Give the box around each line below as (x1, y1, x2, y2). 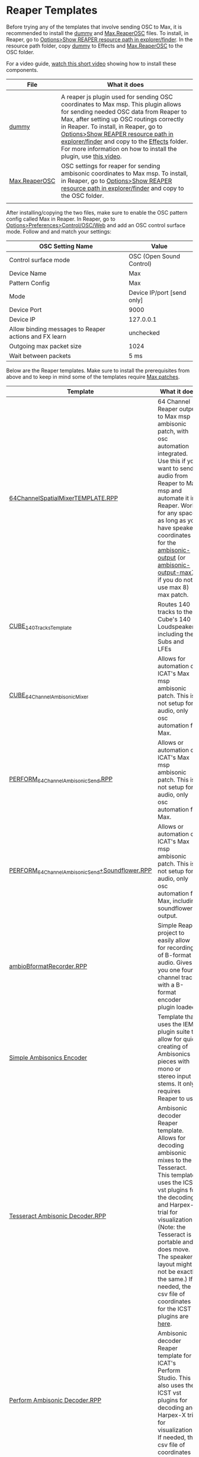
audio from (158, 471, 188, 480)
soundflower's (158, 904, 198, 912)
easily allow (158, 936, 191, 944)
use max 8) (158, 583, 190, 591)
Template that (158, 1012, 196, 1021)
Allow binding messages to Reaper (9, 325, 105, 333)
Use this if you (158, 457, 198, 465)
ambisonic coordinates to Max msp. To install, (61, 169, 188, 177)
